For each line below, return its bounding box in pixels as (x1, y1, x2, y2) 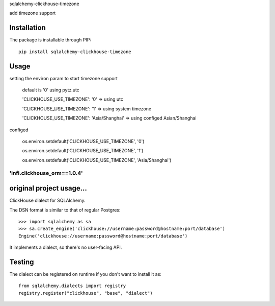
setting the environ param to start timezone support (9, 75, 118, 81)
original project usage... (9, 184, 88, 193)
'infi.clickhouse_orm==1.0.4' (9, 170, 84, 177)
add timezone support (9, 10, 56, 16)
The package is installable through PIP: (9, 37, 92, 43)
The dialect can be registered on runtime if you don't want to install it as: (9, 271, 161, 277)
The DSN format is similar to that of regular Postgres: (9, 207, 121, 213)
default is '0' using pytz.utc (22, 87, 80, 93)
